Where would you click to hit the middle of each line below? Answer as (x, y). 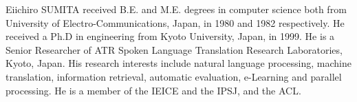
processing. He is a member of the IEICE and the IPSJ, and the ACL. (153, 90)
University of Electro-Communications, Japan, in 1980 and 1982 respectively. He (175, 22)
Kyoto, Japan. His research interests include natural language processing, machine (178, 63)
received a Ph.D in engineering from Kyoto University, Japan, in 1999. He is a (170, 36)
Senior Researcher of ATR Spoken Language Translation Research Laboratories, (174, 49)
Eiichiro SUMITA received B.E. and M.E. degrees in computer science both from (176, 9)
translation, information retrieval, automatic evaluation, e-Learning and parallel (174, 76)
